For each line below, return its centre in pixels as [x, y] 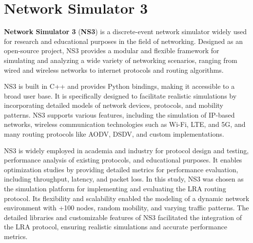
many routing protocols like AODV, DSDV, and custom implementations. [114, 134]
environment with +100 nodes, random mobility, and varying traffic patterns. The [126, 208]
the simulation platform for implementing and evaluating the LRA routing [115, 189]
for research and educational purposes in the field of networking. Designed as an [124, 41]
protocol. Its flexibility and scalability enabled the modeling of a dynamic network [127, 198]
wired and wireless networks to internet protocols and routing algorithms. [114, 70]
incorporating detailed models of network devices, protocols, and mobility [114, 105]
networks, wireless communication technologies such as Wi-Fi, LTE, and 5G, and [125, 124]
